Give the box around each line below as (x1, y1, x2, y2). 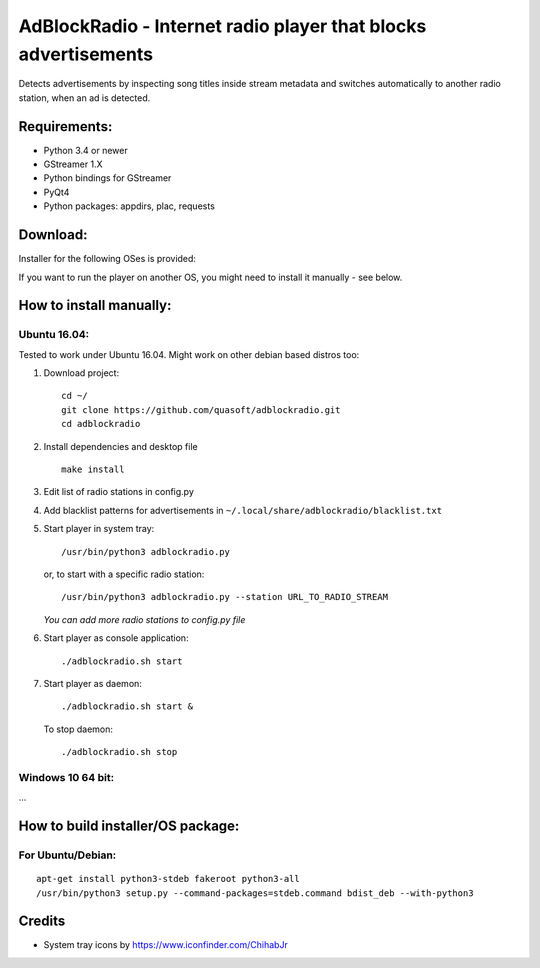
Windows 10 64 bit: (18, 770, 115, 784)
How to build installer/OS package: (18, 818, 240, 835)
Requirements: (18, 118, 113, 135)
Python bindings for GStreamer (43, 172, 172, 184)
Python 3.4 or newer (43, 144, 129, 156)
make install (61, 464, 125, 475)
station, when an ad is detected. (18, 91, 151, 104)
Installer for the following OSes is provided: (18, 253, 197, 265)
